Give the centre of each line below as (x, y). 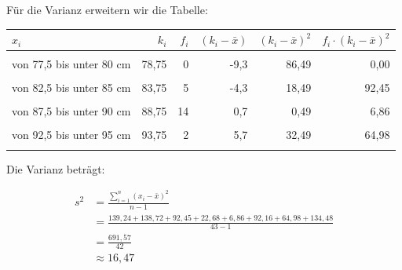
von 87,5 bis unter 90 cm (71, 111)
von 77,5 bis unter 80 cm (71, 64)
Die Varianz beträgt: (56, 168)
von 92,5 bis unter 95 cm (71, 135)
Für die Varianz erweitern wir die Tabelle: (107, 9)
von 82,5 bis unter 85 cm (71, 88)
